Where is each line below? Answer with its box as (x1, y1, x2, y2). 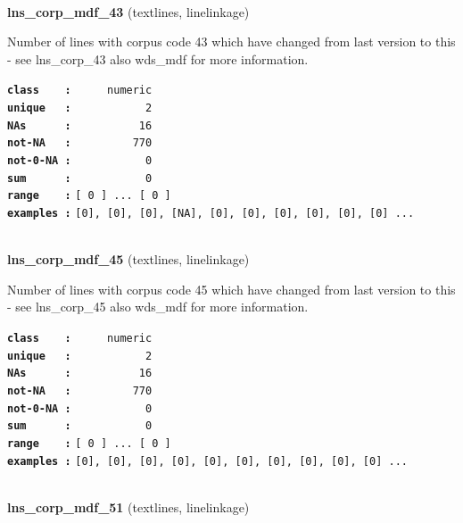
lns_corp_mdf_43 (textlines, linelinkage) (7, 2, 250, 21)
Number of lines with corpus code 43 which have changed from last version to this (7, 32, 456, 51)
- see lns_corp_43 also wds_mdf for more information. (7, 49, 309, 68)
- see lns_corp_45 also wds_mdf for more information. (7, 297, 309, 316)
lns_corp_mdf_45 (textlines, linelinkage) (7, 250, 250, 269)
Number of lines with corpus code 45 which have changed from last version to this (7, 279, 456, 298)
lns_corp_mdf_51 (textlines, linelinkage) (7, 497, 250, 516)
